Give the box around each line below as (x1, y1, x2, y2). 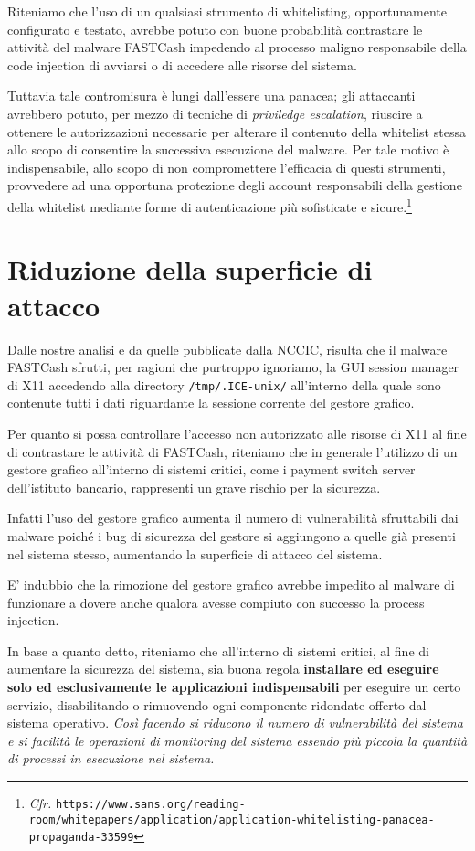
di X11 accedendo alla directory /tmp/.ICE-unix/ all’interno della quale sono (7, 375, 441, 394)
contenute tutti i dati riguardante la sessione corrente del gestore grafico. (7, 393, 415, 412)
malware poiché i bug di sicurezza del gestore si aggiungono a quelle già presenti (7, 526, 456, 545)
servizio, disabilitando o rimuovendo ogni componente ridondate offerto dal (7, 695, 427, 714)
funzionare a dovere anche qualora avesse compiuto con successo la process (7, 592, 425, 612)
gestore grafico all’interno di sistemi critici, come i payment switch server (7, 460, 416, 479)
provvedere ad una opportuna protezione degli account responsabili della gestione (7, 176, 462, 195)
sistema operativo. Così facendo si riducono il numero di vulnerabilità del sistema (7, 713, 463, 732)
